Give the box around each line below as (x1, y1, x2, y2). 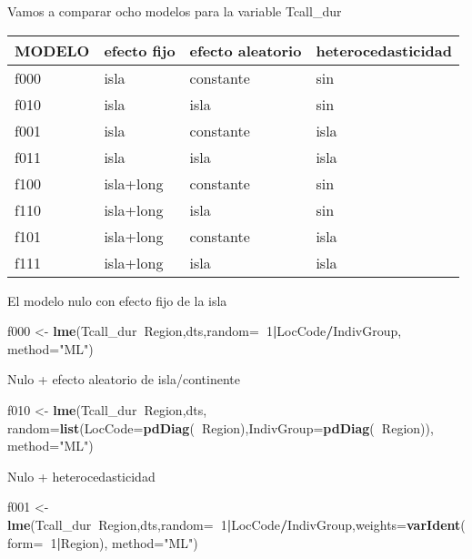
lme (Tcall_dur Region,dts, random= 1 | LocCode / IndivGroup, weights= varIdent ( (7, 514, 466, 534)
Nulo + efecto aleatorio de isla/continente (7, 370, 240, 389)
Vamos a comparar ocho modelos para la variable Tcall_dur (7, 2, 342, 20)
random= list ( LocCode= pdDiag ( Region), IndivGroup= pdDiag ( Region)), (7, 418, 434, 437)
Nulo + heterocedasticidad (7, 466, 156, 485)
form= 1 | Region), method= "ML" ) (7, 533, 198, 552)
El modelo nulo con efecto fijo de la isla (7, 290, 227, 310)
